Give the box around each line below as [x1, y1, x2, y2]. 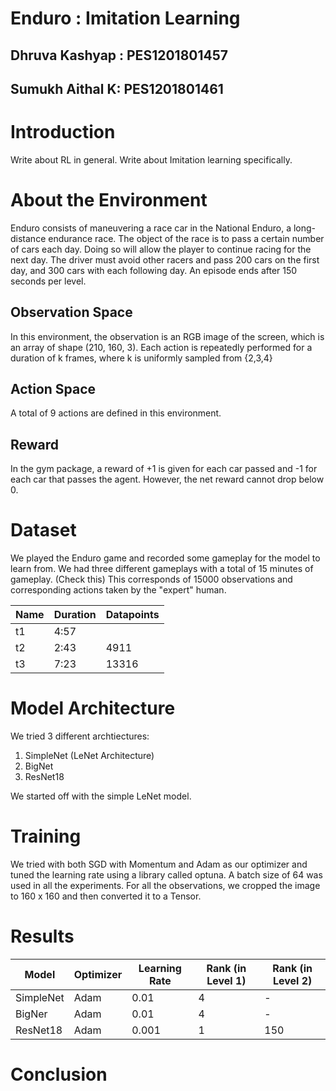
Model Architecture [10, 697, 176, 720]
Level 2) [272, 974, 313, 988]
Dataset [10, 519, 77, 542]
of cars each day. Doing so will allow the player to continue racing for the [10, 243, 312, 255]
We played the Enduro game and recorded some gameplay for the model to [10, 552, 321, 564]
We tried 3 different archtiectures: [10, 730, 150, 742]
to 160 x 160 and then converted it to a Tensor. [10, 890, 202, 902]
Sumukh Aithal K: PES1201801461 [10, 80, 224, 97]
